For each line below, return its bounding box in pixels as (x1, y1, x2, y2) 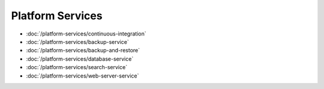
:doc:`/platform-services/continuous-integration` (26, 30, 146, 37)
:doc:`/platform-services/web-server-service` (26, 72, 139, 79)
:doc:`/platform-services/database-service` (26, 55, 134, 63)
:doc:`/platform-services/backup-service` (26, 38, 129, 45)
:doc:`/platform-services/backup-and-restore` (26, 47, 140, 54)
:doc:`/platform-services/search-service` (26, 64, 128, 71)
